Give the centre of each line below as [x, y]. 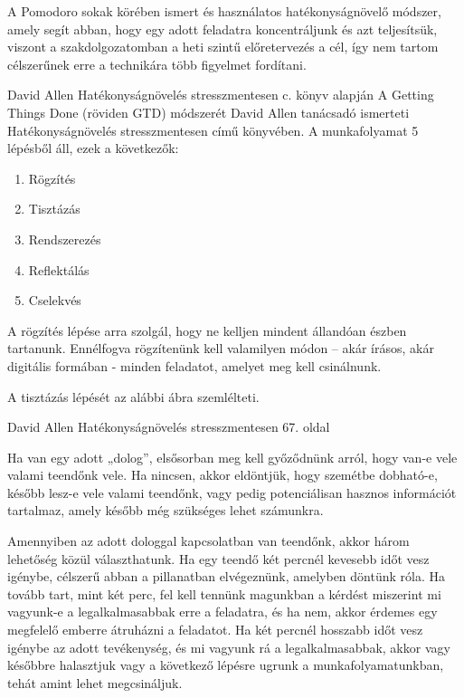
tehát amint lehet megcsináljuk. [95, 682]
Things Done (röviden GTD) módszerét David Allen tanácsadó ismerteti [208, 112]
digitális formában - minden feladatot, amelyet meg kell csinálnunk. [194, 365]
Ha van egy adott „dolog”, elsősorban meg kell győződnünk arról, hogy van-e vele [232, 457]
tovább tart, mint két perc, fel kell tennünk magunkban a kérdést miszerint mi [224, 593]
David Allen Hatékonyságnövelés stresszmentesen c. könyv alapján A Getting [221, 95]
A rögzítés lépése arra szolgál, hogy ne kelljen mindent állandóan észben [207, 330]
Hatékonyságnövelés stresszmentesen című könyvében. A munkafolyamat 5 [213, 130]
